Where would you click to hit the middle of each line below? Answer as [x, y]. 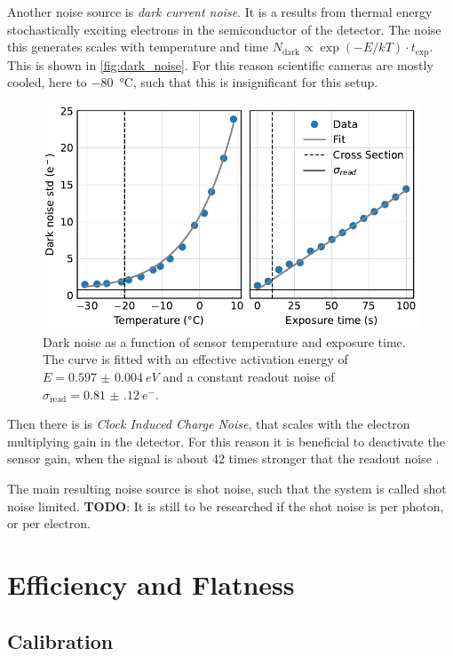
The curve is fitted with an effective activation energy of [195, 359]
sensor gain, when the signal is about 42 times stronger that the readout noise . [223, 458]
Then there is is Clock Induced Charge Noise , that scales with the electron [209, 424]
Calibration [60, 640]
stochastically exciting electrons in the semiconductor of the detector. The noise [224, 29]
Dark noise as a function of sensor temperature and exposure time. [224, 341]
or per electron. [49, 523]
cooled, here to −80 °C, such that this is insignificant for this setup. [193, 82]
